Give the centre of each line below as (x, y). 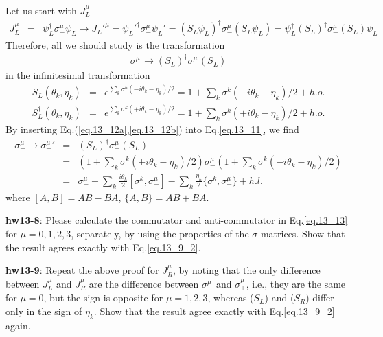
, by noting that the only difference (247, 270)
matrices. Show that (303, 233)
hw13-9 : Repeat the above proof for (82, 270)
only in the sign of (44, 311)
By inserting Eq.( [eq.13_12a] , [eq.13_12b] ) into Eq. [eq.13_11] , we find (152, 129)
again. (18, 325)
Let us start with (41, 10)
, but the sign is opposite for (103, 298)
